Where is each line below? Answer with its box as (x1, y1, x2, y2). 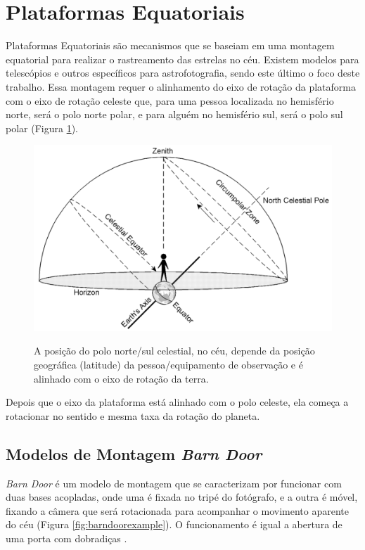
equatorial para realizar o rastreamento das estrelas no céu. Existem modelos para (6, 51, 359, 66)
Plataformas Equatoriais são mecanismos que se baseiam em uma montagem (6, 38, 335, 53)
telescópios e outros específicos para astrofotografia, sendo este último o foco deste (6, 65, 360, 80)
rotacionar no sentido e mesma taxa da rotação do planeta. (6, 408, 260, 423)
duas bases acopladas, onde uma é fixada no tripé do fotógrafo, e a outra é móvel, (6, 490, 358, 504)
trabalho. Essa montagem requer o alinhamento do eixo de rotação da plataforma (6, 79, 356, 94)
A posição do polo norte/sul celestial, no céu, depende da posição (34, 343, 315, 358)
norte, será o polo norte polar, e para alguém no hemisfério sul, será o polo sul (6, 107, 343, 122)
